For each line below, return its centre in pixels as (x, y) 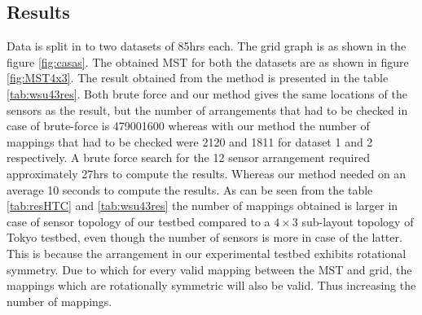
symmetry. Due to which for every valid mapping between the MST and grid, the (209, 269)
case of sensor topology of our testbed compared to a (138, 221)
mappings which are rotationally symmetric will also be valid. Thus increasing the (211, 285)
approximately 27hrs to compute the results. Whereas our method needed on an (207, 173)
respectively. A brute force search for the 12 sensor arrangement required (188, 157)
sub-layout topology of (358, 221)
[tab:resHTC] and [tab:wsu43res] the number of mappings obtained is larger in (202, 206)
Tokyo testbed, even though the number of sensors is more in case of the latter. (204, 237)
